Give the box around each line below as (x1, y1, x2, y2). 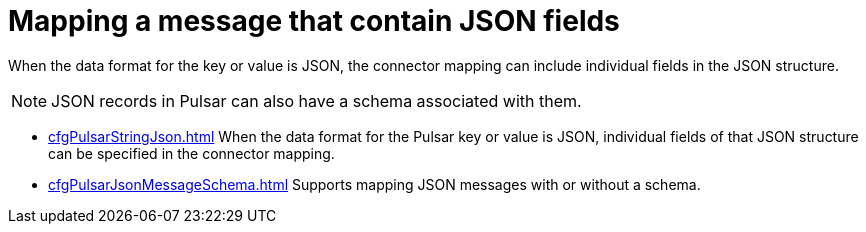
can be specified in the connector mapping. (48, 144, 335, 162)
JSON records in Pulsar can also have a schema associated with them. (51, 90, 582, 111)
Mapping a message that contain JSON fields (8, 4, 620, 38)
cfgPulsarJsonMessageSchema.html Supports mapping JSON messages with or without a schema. (48, 175, 701, 193)
